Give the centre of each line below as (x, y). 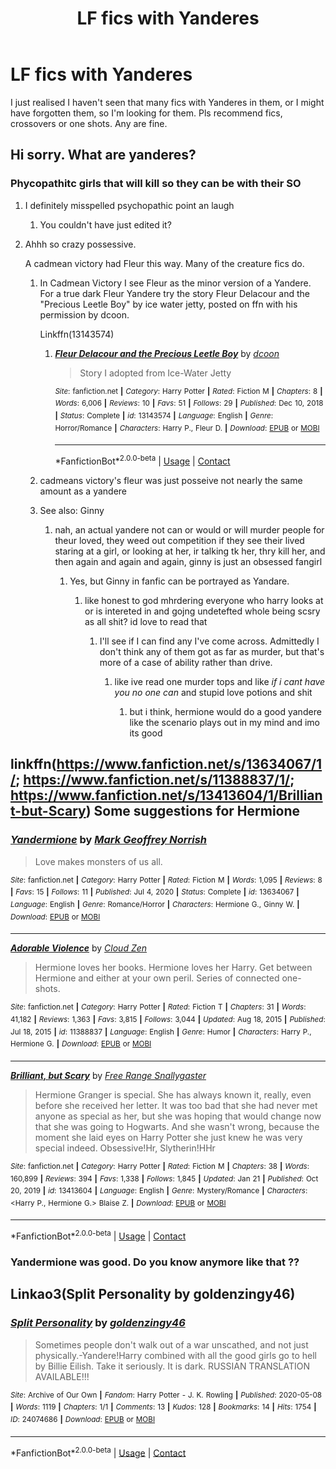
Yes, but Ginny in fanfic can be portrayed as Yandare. (179, 581)
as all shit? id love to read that (146, 621)
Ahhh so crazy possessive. (80, 244)
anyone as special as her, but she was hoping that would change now (178, 1116)
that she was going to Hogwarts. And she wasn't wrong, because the (177, 1126)
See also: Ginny (72, 510)
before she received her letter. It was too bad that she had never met (176, 1105)
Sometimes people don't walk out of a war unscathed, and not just (171, 1344)
